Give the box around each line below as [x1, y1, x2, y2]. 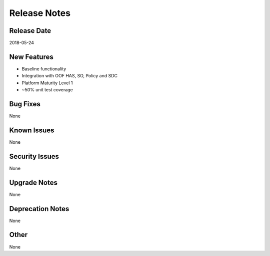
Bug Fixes [9, 100, 41, 108]
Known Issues [9, 126, 54, 134]
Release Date [9, 26, 51, 35]
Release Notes [9, 7, 71, 18]
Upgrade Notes [9, 178, 57, 187]
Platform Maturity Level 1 [21, 80, 73, 86]
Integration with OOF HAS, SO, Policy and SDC [21, 73, 117, 79]
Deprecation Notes [9, 205, 69, 213]
